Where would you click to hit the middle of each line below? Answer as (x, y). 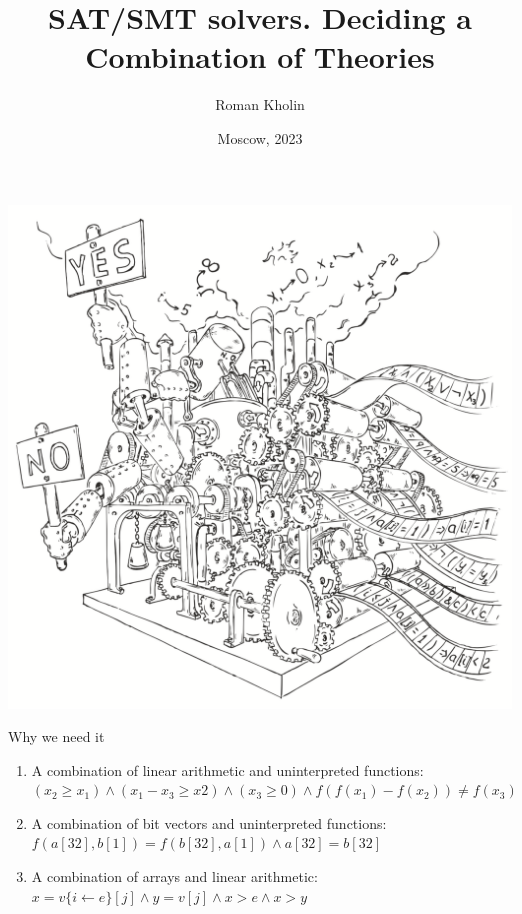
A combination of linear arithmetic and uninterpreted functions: (227, 769)
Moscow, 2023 (260, 137)
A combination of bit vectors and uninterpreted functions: (209, 822)
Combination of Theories (260, 56)
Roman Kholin (260, 104)
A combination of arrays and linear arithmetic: (174, 876)
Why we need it (56, 736)
